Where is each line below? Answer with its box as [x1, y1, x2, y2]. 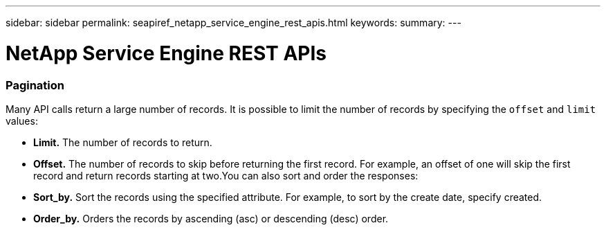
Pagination [6, 78, 64, 92]
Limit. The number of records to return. [33, 136, 212, 148]
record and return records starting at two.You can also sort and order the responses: [33, 169, 419, 182]
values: [6, 114, 38, 127]
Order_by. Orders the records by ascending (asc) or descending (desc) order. [33, 212, 389, 224]
